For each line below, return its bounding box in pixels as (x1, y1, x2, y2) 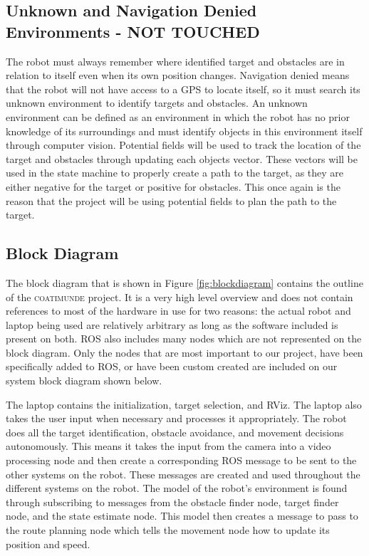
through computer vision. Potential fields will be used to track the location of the (6, 137, 361, 152)
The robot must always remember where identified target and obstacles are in (6, 53, 345, 68)
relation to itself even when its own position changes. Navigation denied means (6, 68, 350, 83)
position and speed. (6, 536, 90, 551)
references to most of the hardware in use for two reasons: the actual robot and (6, 303, 351, 318)
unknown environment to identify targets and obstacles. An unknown (6, 95, 308, 110)
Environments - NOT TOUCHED (6, 20, 260, 42)
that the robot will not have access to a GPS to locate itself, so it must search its (6, 81, 360, 96)
